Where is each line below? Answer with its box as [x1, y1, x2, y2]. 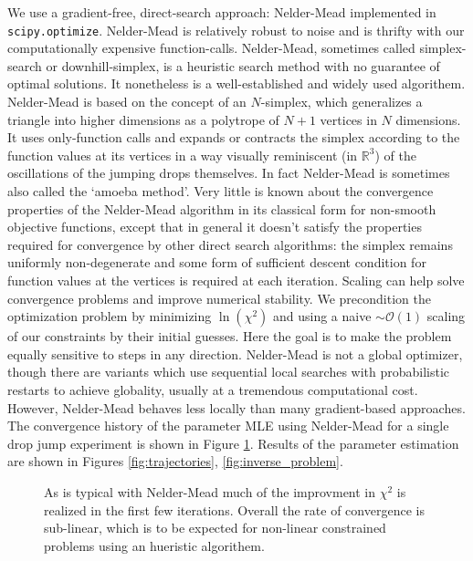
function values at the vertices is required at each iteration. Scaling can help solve [7, 270, 465, 289]
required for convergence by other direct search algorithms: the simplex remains [7, 234, 453, 254]
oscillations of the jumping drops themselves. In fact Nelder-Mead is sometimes [7, 163, 450, 182]
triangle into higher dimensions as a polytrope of [7, 109, 279, 129]
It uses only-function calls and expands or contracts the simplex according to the [7, 128, 460, 147]
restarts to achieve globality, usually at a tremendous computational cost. [7, 379, 418, 399]
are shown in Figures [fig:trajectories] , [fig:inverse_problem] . [7, 452, 343, 471]
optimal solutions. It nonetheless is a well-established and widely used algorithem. [7, 74, 466, 93]
